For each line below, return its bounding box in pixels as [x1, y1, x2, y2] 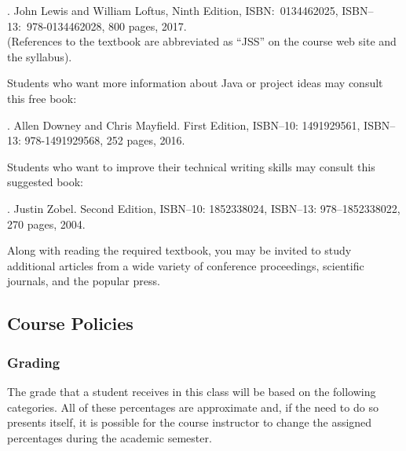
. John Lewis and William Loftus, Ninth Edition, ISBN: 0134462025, [7, 2, 338, 18]
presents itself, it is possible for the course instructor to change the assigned [7, 414, 372, 431]
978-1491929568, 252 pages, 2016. [24, 132, 185, 148]
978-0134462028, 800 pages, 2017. [26, 17, 187, 34]
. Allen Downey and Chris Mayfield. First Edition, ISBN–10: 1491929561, [7, 116, 360, 133]
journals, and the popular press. [7, 273, 160, 289]
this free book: [7, 90, 77, 106]
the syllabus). [7, 48, 72, 64]
